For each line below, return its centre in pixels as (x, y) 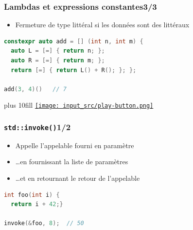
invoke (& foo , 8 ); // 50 (44, 223)
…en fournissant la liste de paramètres (72, 162)
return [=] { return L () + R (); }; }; (74, 70)
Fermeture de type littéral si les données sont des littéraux (102, 25)
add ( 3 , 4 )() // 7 (35, 89)
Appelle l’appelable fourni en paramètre (75, 145)
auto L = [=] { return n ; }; (58, 51)
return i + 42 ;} (37, 204)
